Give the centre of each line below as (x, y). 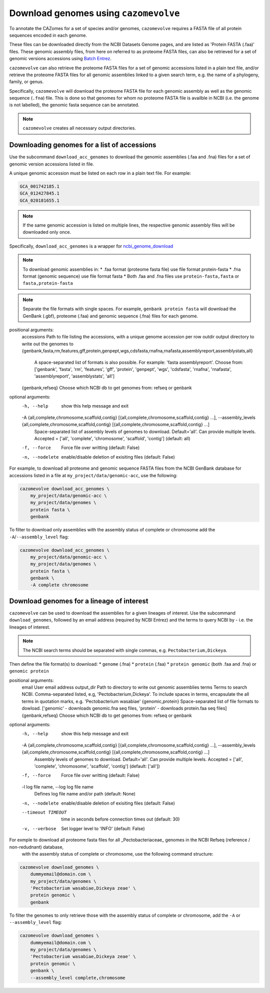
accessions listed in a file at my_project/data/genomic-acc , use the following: (93, 475)
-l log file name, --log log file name (57, 786)
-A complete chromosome (59, 585)
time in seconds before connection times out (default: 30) (120, 819)
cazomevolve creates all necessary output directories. (79, 128)
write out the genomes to (47, 344)
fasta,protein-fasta (48, 283)
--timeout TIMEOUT (44, 812)
